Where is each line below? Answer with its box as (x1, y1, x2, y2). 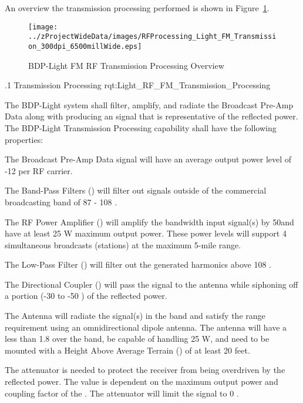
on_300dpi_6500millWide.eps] (28, 42, 142, 51)
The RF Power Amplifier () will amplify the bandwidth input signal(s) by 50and (5, 215, 294, 228)
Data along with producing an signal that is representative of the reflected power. (5, 110, 298, 122)
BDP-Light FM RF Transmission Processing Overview (28, 59, 224, 71)
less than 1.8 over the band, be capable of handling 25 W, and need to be (5, 332, 270, 345)
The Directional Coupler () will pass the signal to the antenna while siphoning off (5, 278, 298, 290)
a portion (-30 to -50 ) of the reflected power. (5, 289, 167, 302)
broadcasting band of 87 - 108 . (5, 195, 117, 208)
